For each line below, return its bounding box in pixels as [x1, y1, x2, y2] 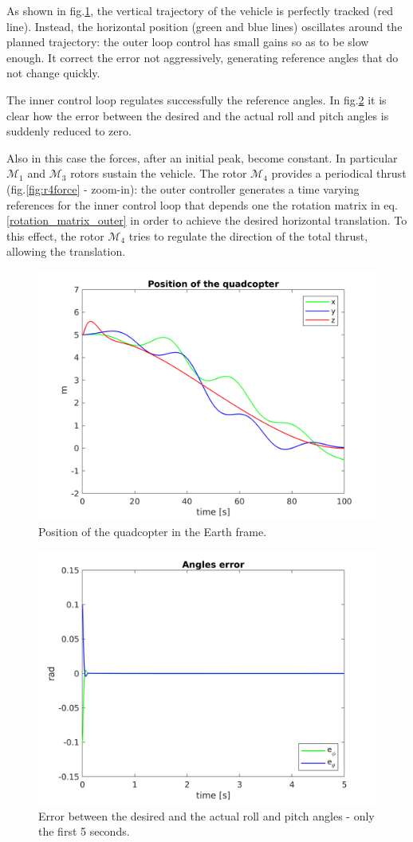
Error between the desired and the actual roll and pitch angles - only [38, 807, 375, 824]
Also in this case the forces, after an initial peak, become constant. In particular [6, 149, 398, 166]
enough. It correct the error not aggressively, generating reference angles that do [6, 49, 399, 65]
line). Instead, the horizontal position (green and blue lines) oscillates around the [6, 18, 403, 34]
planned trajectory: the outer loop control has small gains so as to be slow [6, 33, 369, 50]
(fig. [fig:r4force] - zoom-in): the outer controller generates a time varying [6, 180, 360, 197]
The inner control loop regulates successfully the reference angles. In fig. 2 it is [6, 91, 387, 108]
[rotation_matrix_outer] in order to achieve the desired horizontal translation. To [6, 212, 407, 229]
